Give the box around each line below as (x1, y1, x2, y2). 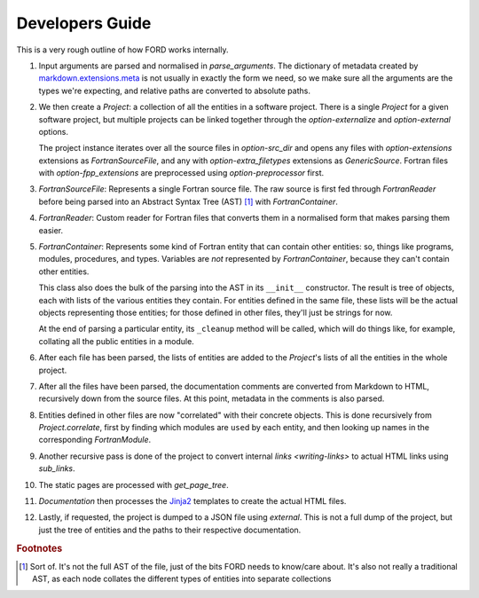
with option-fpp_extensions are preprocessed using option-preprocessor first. (38, 168, 325, 178)
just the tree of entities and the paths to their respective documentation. (38, 524, 302, 535)
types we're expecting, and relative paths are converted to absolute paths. (38, 85, 310, 96)
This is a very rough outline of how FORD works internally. (16, 44, 229, 55)
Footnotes (16, 542, 63, 555)
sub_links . (38, 463, 75, 474)
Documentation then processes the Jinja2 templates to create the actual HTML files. (38, 496, 347, 507)
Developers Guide (16, 13, 152, 33)
